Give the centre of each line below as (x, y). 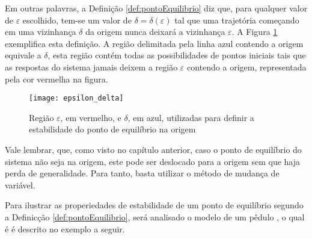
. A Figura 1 (255, 32)
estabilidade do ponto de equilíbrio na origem (112, 129)
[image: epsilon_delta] (76, 98)
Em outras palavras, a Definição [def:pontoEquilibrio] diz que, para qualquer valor (156, 8)
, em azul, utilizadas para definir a (191, 117)
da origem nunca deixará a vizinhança (155, 32)
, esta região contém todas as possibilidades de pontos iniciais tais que (177, 55)
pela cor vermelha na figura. (57, 79)
